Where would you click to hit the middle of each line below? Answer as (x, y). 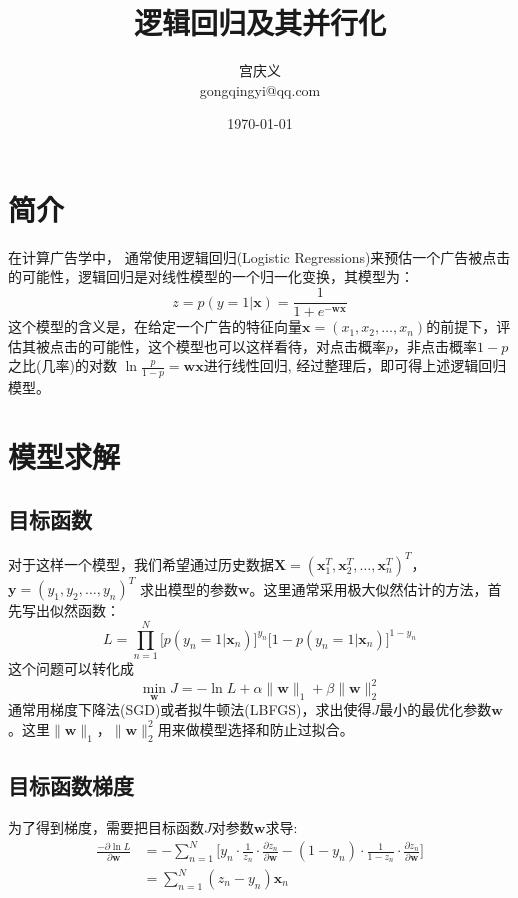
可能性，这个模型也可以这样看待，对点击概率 (238, 345)
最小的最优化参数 (435, 709)
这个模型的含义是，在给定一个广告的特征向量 (155, 326)
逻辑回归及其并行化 (259, 22)
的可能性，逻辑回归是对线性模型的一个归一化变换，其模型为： (211, 276)
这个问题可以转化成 (71, 668)
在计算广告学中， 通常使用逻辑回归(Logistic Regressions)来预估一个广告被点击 (259, 256)
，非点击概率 (435, 345)
